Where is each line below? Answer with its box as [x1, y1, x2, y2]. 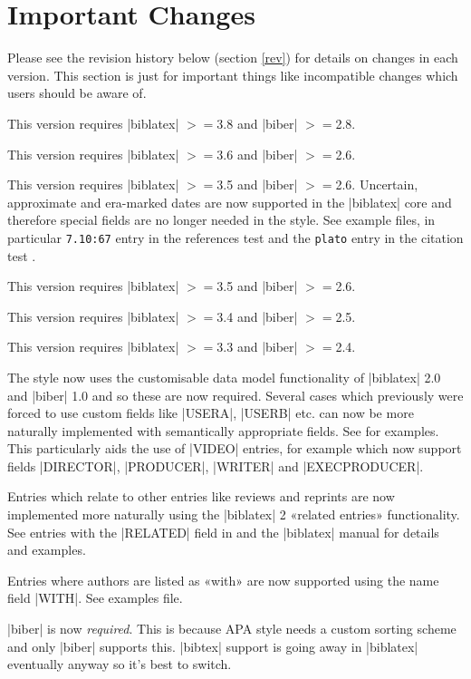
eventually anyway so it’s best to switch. [7, 655, 232, 674]
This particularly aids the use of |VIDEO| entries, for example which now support [7, 439, 462, 458]
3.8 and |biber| [216, 113, 298, 132]
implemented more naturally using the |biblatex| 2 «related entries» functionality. [7, 505, 460, 524]
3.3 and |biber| [216, 337, 298, 356]
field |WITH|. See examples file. [7, 588, 183, 607]
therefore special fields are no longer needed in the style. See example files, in [7, 210, 436, 229]
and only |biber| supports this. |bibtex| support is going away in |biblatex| [7, 636, 418, 655]
